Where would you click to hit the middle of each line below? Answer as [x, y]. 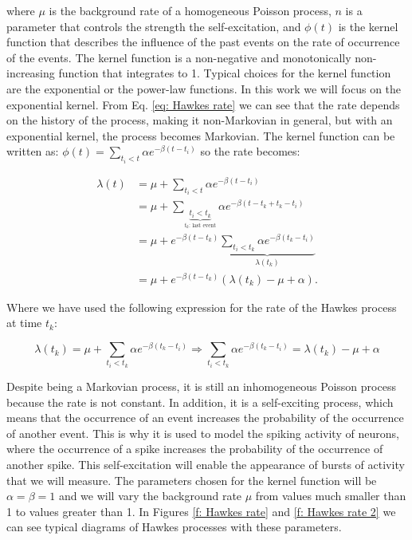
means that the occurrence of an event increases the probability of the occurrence [205, 418]
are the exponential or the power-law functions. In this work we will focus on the [204, 88]
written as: [33, 151]
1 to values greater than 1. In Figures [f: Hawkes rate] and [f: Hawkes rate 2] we [201, 511]
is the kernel [368, 26]
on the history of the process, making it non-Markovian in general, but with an [200, 120]
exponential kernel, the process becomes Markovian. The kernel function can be [201, 135]
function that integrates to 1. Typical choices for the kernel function [225, 73]
